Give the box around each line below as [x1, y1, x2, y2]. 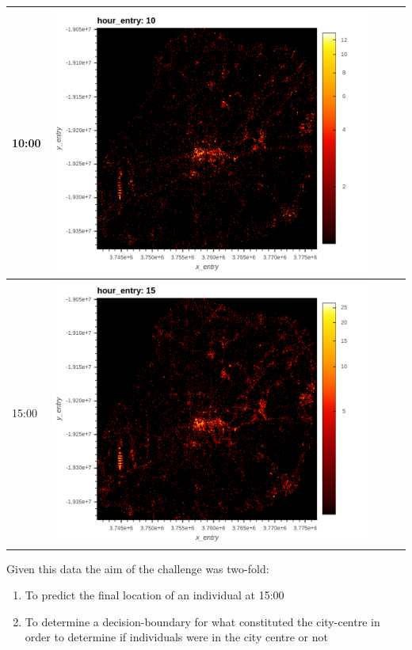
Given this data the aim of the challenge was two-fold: [6, 560, 269, 576]
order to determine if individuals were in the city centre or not [25, 629, 328, 645]
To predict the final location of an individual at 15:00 [25, 587, 284, 603]
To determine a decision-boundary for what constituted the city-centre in [25, 613, 380, 629]
